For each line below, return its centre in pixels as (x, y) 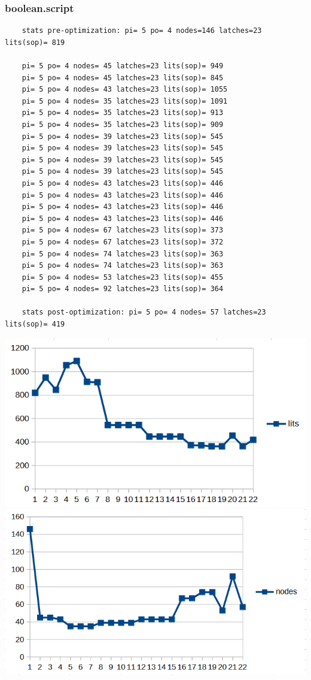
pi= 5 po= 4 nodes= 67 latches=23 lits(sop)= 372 (123, 242)
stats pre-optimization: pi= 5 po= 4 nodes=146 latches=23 (142, 31)
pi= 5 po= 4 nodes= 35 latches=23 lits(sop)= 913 (123, 113)
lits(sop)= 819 (35, 42)
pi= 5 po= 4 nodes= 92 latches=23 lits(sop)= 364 (123, 289)
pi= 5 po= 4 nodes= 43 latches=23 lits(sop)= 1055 (125, 90)
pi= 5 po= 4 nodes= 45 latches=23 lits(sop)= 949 (123, 66)
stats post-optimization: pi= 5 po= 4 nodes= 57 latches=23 (144, 312)
